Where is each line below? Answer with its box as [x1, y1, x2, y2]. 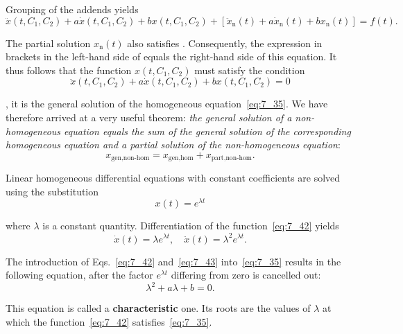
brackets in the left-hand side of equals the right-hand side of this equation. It [6, 49, 337, 64]
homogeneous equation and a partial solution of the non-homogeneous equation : [6, 137, 341, 152]
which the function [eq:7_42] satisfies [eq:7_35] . [6, 314, 212, 328]
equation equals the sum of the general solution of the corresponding [64, 123, 351, 138]
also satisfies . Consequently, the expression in [127, 35, 323, 50]
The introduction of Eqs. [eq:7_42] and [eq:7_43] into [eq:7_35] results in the [6, 254, 341, 268]
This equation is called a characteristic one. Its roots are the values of [6, 301, 311, 315]
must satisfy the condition [194, 62, 305, 77]
